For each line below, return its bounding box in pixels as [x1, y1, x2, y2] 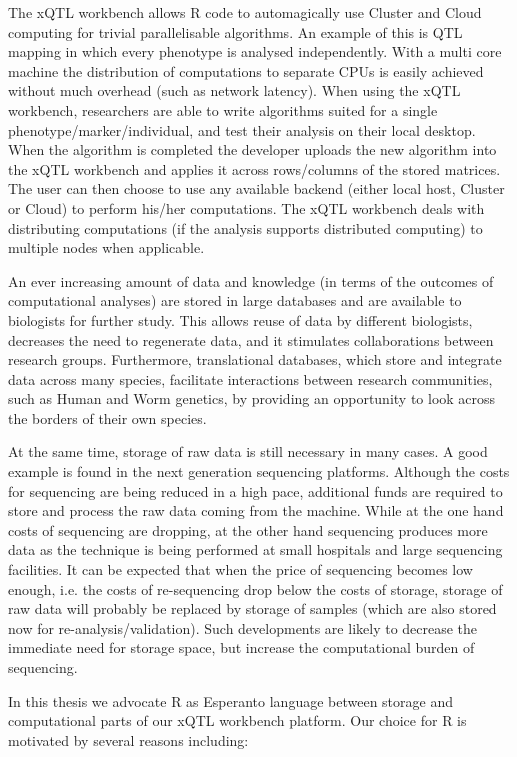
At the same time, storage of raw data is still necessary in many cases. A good [8, 441, 488, 462]
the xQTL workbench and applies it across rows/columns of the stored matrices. [8, 158, 501, 179]
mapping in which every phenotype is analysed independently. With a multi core [8, 41, 502, 62]
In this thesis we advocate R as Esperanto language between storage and [8, 690, 453, 711]
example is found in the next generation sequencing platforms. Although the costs [8, 461, 510, 482]
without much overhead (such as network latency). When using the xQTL [8, 80, 461, 101]
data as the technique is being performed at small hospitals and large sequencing [8, 539, 503, 560]
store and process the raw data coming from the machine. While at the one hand [8, 500, 504, 521]
